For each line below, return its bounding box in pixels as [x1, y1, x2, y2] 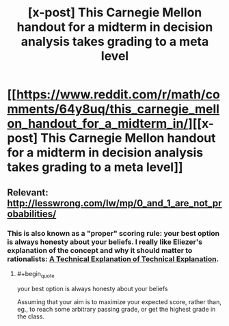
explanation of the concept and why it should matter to [7, 245, 193, 255]
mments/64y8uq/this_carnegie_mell [7, 101, 220, 117]
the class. [16, 312, 44, 321]
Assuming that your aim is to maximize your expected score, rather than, [16, 297, 222, 305]
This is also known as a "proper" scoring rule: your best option [7, 228, 220, 238]
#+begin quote [16, 269, 55, 280]
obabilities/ [7, 208, 57, 219]
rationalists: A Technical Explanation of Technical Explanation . [7, 254, 219, 264]
